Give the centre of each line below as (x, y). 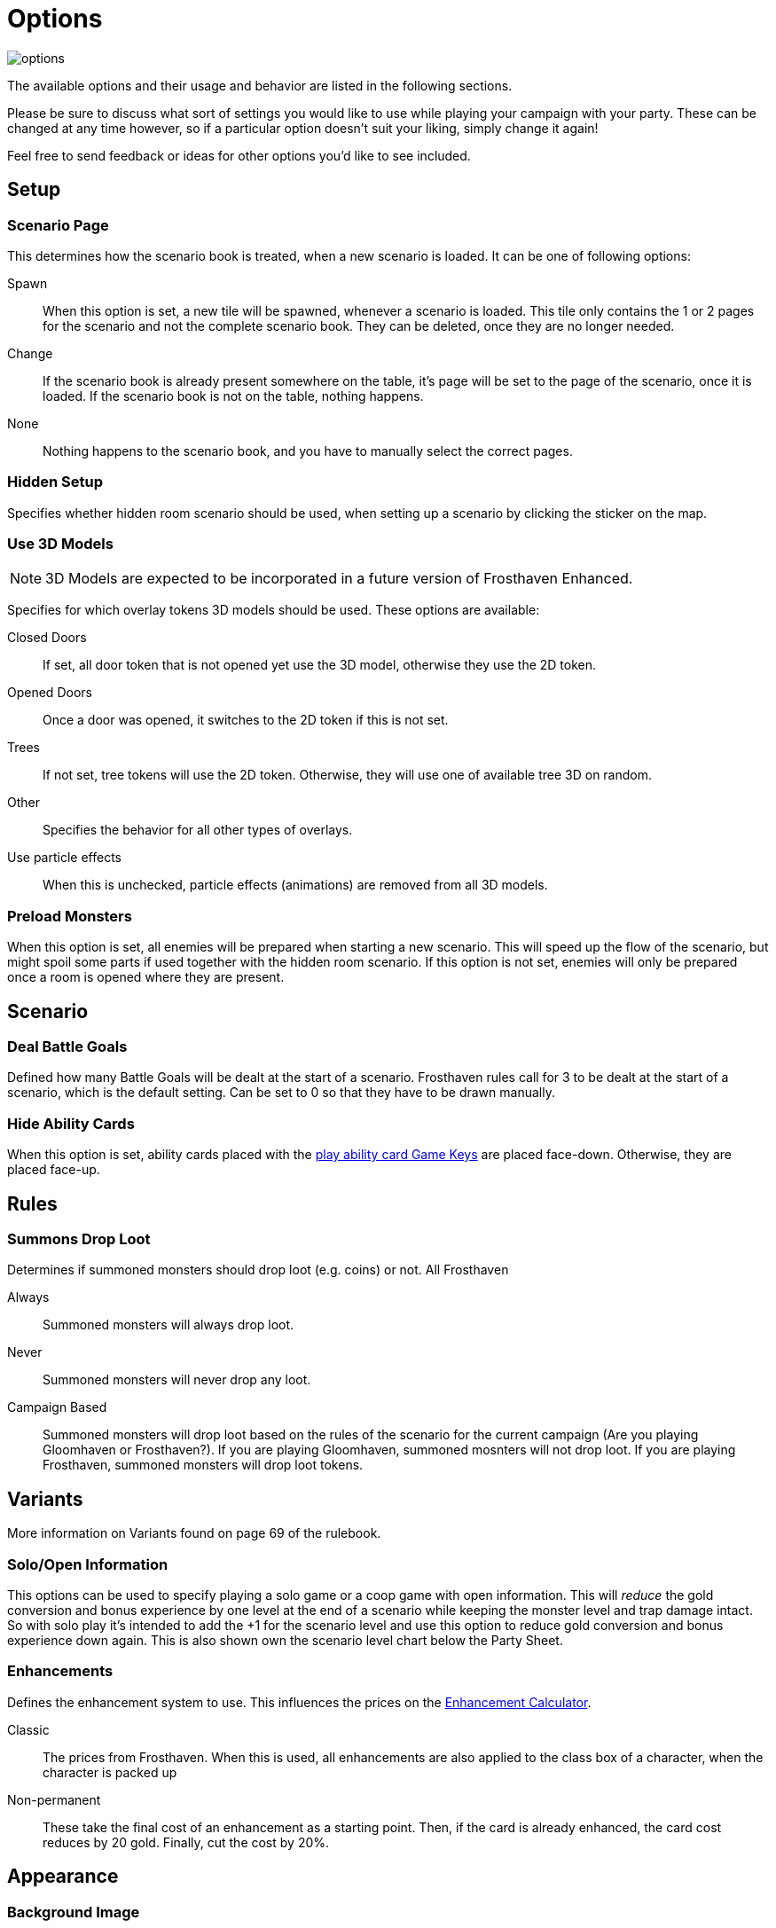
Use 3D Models (60, 544)
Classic (28, 1729)
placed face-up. (54, 1170)
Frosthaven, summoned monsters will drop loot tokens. (203, 1465)
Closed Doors (47, 638)
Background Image (74, 1912)
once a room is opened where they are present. (146, 977)
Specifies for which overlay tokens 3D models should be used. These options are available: (274, 610)
